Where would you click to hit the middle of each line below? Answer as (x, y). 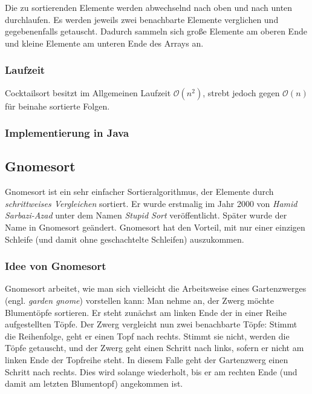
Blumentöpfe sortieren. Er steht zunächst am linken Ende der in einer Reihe (146, 312)
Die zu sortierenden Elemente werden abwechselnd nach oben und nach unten (149, 7)
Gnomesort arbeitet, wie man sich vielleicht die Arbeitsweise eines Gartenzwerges (156, 288)
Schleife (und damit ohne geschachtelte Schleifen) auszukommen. (125, 239)
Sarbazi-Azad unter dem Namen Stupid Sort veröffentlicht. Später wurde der (146, 215)
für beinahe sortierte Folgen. (57, 106)
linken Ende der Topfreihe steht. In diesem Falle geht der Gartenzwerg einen (147, 359)
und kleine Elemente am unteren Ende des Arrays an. (104, 43)
